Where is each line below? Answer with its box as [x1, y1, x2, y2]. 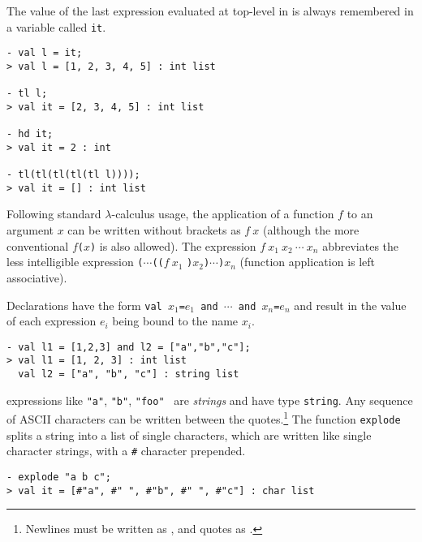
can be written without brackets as [67, 222, 241, 239]
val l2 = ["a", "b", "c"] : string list [18, 368, 239, 381]
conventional [6, 237, 69, 254]
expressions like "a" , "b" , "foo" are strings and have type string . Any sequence [6, 391, 413, 408]
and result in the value [294, 296, 407, 313]
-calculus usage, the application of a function [111, 205, 334, 222]
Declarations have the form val [6, 296, 162, 313]
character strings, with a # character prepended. [6, 442, 246, 459]
